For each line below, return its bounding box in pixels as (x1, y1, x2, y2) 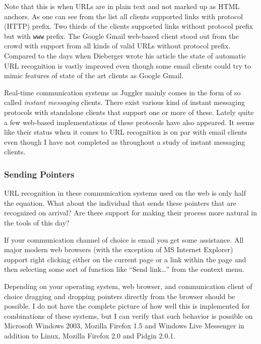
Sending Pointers (4, 167, 75, 180)
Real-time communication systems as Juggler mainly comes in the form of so (4, 87, 241, 97)
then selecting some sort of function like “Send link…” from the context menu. (4, 264, 244, 274)
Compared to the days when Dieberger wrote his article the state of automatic (4, 50, 246, 61)
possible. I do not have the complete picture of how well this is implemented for (4, 301, 250, 311)
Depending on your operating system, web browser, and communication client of (4, 280, 252, 291)
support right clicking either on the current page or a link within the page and (4, 254, 246, 264)
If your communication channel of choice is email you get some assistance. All (4, 234, 244, 245)
